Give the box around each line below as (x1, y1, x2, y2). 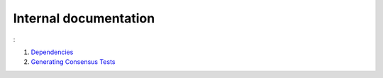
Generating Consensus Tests (30, 58, 116, 66)
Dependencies (30, 48, 74, 56)
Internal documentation (13, 11, 155, 26)
